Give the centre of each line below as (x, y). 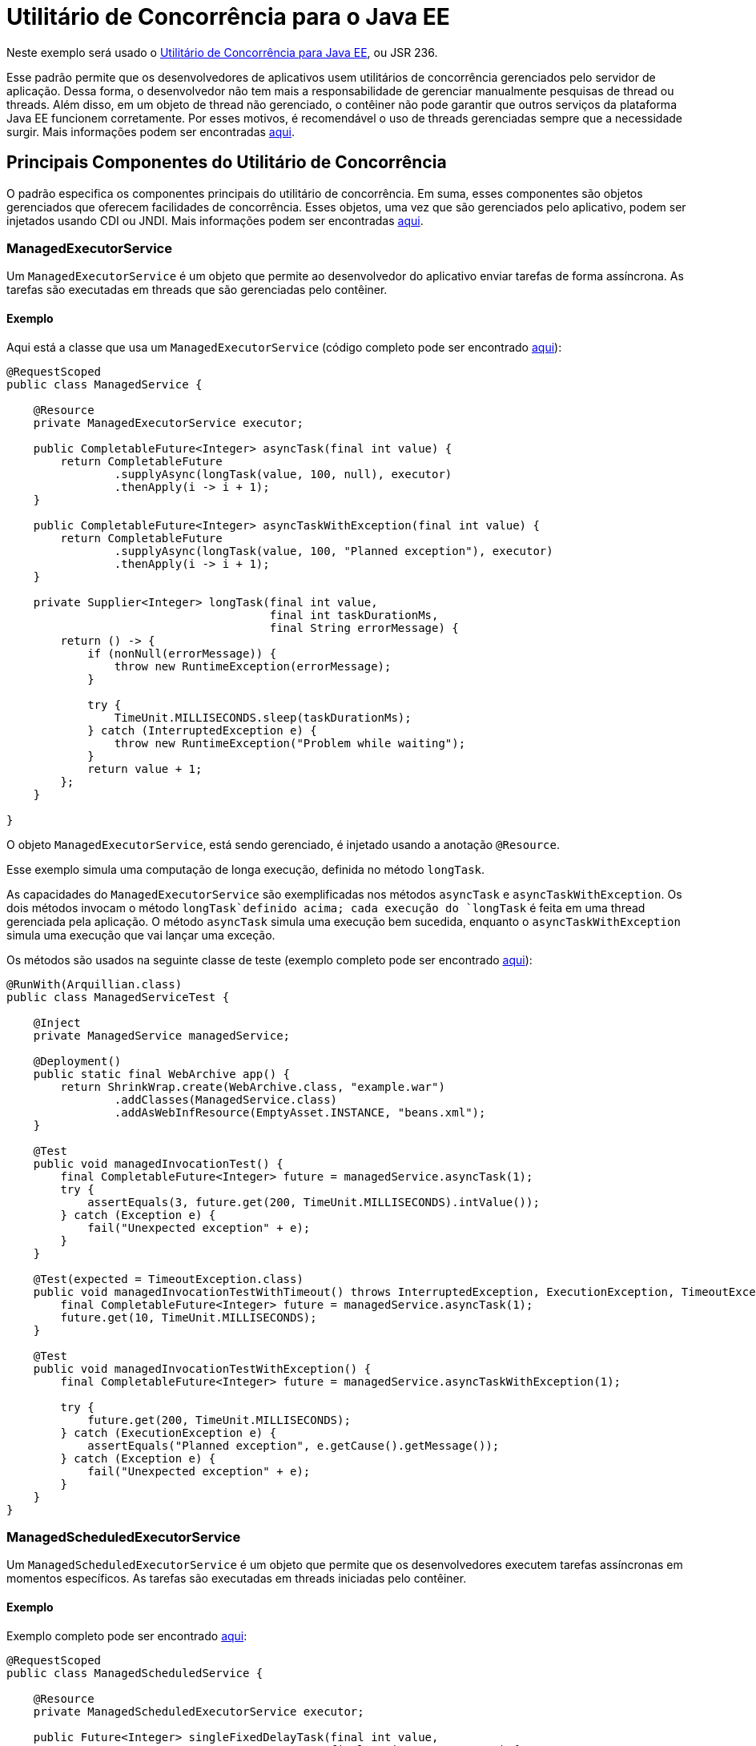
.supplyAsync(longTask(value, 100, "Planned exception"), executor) (334, 551)
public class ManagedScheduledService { (135, 1673)
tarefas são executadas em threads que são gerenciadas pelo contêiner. (197, 290)
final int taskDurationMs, (354, 615)
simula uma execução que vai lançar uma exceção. (141, 935)
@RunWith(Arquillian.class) (94, 984)
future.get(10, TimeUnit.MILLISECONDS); (189, 1317)
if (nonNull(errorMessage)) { (182, 653)
